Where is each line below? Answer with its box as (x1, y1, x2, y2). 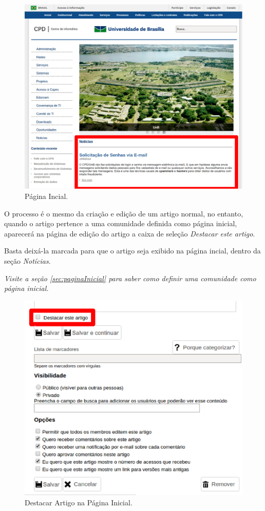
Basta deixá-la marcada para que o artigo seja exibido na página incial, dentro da (4, 245, 261, 256)
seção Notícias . (4, 255, 51, 266)
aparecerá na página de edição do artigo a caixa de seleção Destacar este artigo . (4, 228, 255, 239)
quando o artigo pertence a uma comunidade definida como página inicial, (4, 218, 237, 229)
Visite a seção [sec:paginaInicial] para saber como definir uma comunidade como (4, 272, 256, 283)
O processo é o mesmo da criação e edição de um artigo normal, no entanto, (4, 208, 243, 218)
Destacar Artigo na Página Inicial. (25, 497, 132, 507)
